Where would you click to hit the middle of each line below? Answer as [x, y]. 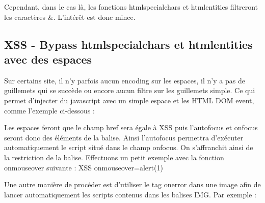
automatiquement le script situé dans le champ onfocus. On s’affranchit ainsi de [129, 147]
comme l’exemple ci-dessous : [49, 110]
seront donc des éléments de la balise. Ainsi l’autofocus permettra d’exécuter [124, 137]
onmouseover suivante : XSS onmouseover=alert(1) [84, 167]
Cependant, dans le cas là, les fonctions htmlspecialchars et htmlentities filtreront [131, 7]
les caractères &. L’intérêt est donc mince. [70, 17]
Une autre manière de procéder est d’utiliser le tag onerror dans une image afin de [132, 184]
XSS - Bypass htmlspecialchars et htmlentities [128, 44]
